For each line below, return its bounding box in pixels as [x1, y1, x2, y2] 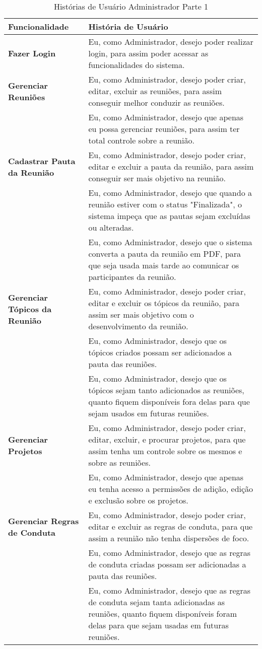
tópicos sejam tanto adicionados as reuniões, [88, 384, 244, 396]
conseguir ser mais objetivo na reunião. [88, 172, 226, 184]
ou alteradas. [88, 222, 134, 233]
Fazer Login [8, 47, 56, 59]
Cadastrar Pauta [8, 155, 76, 167]
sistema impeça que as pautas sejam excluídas [88, 210, 250, 222]
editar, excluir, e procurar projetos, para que [88, 434, 246, 445]
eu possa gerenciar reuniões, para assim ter [88, 123, 240, 134]
